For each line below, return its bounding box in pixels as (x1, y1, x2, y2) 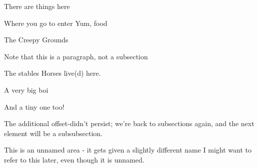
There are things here (4, 1, 70, 11)
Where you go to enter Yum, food (4, 17, 107, 28)
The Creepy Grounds (4, 34, 68, 45)
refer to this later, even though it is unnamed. (4, 154, 144, 165)
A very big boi (4, 84, 48, 95)
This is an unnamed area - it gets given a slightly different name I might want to (4, 145, 251, 155)
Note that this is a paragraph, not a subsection (4, 51, 148, 61)
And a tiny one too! (4, 101, 64, 112)
